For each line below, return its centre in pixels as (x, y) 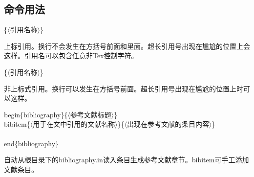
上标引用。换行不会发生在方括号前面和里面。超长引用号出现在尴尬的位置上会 (127, 46)
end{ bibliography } (32, 143)
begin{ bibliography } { (36, 114)
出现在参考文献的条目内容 (168, 124)
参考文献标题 (91, 114)
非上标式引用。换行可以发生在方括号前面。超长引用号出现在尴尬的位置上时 (124, 88)
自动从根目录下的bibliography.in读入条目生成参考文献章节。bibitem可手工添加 (127, 160)
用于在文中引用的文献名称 (74, 124)
